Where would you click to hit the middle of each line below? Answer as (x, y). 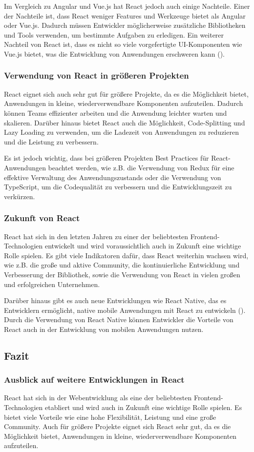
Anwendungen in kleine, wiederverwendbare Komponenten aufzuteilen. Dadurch (124, 103)
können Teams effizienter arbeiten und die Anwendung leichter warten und (116, 113)
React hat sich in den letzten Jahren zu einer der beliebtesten (96, 236)
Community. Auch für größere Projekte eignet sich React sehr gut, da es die (117, 426)
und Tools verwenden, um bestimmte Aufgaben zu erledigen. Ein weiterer (114, 34)
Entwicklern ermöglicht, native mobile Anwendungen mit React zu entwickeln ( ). (125, 310)
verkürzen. (20, 196)
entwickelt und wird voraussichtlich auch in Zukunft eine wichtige (143, 246)
